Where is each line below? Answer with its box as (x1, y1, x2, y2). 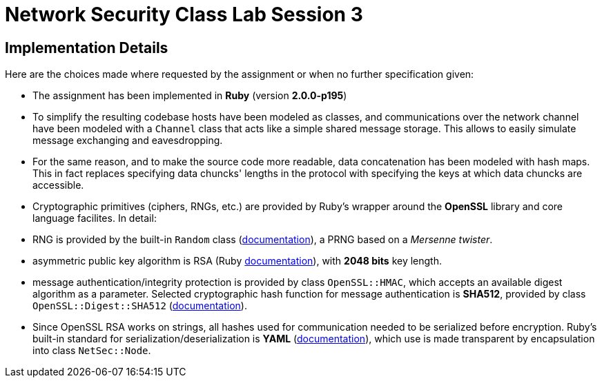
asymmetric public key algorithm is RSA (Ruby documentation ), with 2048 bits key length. (32, 255, 443, 267)
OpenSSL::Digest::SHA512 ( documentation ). (32, 300, 247, 312)
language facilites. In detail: (32, 212, 157, 225)
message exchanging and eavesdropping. (32, 134, 223, 147)
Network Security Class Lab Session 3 (5, 3, 363, 26)
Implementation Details (5, 39, 168, 56)
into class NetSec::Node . (32, 344, 151, 357)
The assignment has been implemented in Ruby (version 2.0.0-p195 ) (32, 90, 347, 102)
